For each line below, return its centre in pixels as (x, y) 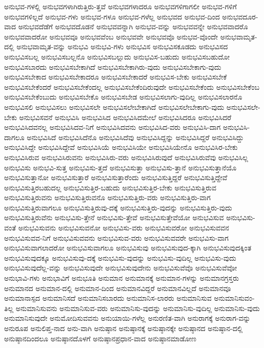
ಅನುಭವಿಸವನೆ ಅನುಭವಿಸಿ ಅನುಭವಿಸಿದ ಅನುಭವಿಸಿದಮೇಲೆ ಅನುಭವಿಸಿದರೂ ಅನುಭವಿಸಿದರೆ (125, 117)
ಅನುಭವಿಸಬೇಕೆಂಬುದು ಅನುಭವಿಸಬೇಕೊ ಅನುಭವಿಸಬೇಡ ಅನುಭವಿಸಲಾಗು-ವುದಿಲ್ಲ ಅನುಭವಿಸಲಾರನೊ (123, 97)
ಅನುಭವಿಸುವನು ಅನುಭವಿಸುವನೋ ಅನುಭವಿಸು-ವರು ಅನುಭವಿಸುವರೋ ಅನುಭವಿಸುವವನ (124, 228)
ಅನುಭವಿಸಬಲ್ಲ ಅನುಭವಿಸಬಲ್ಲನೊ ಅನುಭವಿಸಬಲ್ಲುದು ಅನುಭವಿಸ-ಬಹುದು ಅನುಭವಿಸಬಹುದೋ (117, 56)
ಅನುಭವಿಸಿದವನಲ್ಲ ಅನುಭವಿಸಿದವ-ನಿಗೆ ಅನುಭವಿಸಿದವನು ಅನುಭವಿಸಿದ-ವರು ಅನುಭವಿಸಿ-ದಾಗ (113, 127)
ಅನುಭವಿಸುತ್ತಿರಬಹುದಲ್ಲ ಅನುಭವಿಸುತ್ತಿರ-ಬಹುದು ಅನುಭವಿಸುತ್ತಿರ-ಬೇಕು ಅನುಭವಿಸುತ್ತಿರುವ (110, 187)
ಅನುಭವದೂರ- (240, 16)
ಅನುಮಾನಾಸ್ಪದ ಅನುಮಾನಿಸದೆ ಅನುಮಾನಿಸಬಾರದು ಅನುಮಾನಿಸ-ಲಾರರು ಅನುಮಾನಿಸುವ (108, 298)
